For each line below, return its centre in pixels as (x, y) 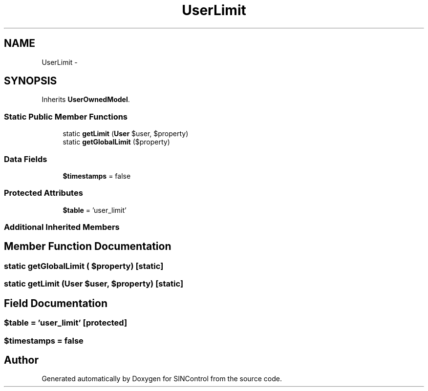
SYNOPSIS (31, 81)
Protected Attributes (43, 193)
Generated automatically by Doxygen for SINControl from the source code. (162, 379)
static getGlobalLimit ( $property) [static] (84, 266)
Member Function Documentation (88, 247)
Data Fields (26, 159)
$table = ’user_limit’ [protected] (66, 323)
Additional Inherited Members (62, 227)
